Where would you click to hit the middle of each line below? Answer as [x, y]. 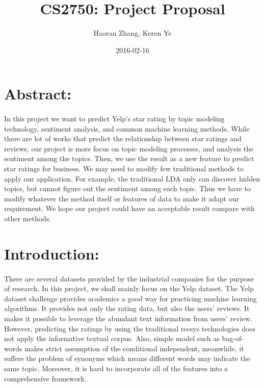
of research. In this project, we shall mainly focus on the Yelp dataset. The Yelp [129, 288]
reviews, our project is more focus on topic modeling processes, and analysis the [129, 148]
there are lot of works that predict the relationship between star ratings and [123, 138]
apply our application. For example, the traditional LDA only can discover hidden [132, 178]
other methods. [28, 218]
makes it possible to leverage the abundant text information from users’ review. [128, 318]
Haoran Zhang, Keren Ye [133, 33]
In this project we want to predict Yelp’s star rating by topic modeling [114, 119]
